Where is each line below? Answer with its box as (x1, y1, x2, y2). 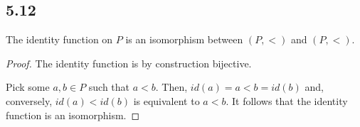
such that (88, 79, 130, 94)
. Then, (155, 79, 188, 94)
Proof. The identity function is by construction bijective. (6, 55, 252, 70)
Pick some (6, 79, 50, 94)
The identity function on (6, 32, 113, 47)
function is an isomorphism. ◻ (6, 107, 140, 122)
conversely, (6, 93, 53, 108)
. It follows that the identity (226, 93, 348, 108)
